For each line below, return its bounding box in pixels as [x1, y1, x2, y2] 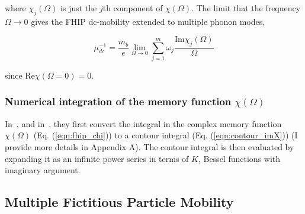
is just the [60, 2, 97, 14]
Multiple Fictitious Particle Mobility [5, 193, 234, 211]
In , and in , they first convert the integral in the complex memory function [5, 117, 282, 129]
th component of [102, 2, 163, 14]
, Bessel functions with [198, 152, 281, 164]
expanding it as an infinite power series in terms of [5, 152, 189, 164]
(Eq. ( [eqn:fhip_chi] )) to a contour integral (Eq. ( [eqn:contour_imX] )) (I [33, 129, 298, 141]
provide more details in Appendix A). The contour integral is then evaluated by [5, 140, 294, 153]
